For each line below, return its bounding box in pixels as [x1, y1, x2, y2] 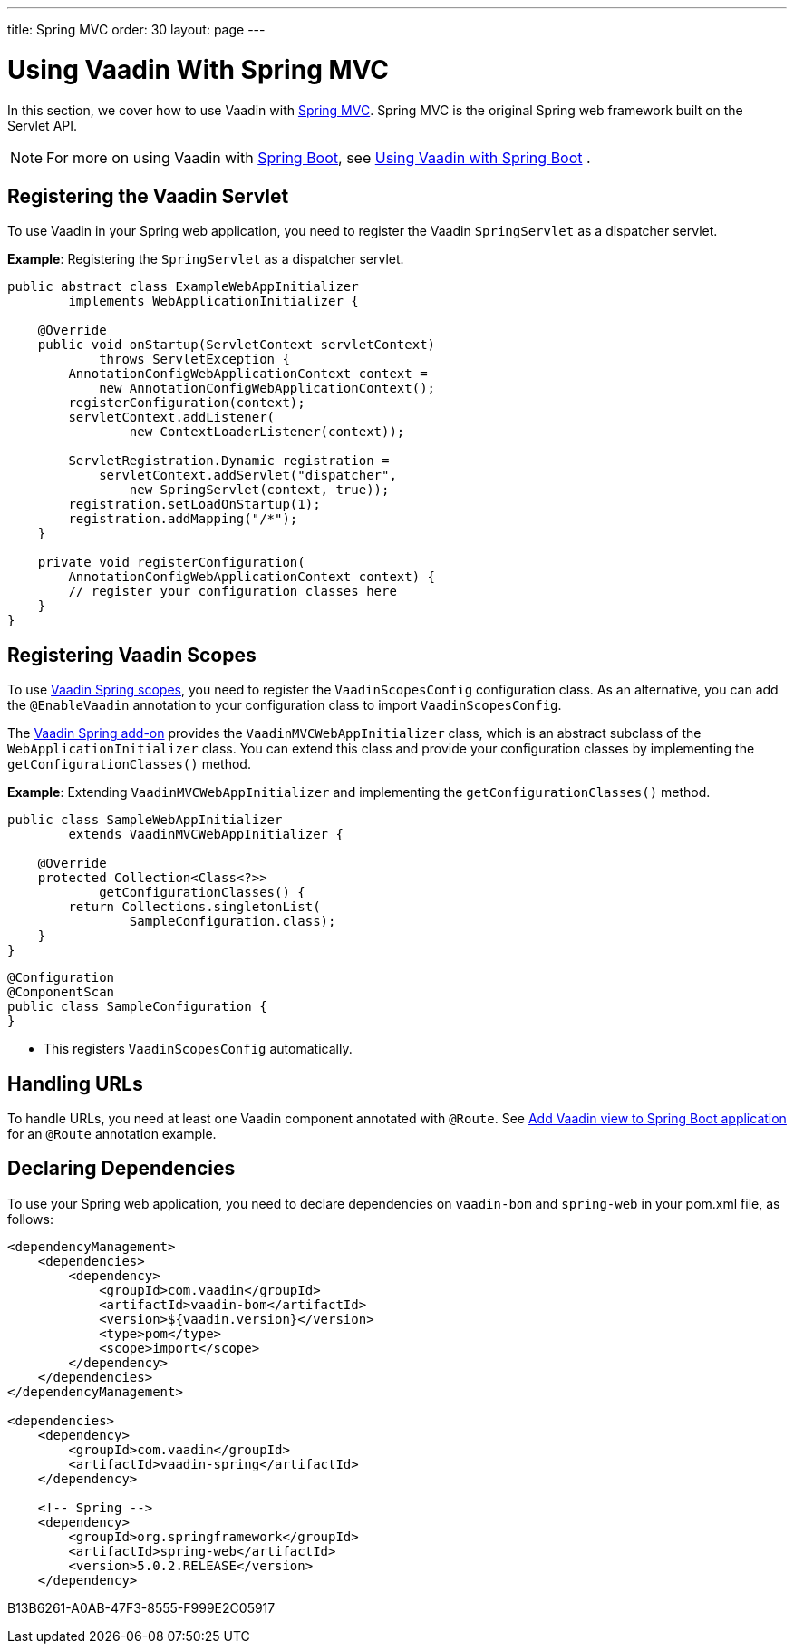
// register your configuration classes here [68, 584, 397, 599]
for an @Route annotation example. [7, 1126, 217, 1142]
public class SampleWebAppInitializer [7, 812, 283, 828]
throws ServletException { [99, 352, 290, 367]
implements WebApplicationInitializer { [68, 294, 359, 309]
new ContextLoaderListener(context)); [129, 424, 405, 440]
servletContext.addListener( [68, 410, 276, 425]
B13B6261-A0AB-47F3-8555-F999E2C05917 [7, 1599, 276, 1616]
